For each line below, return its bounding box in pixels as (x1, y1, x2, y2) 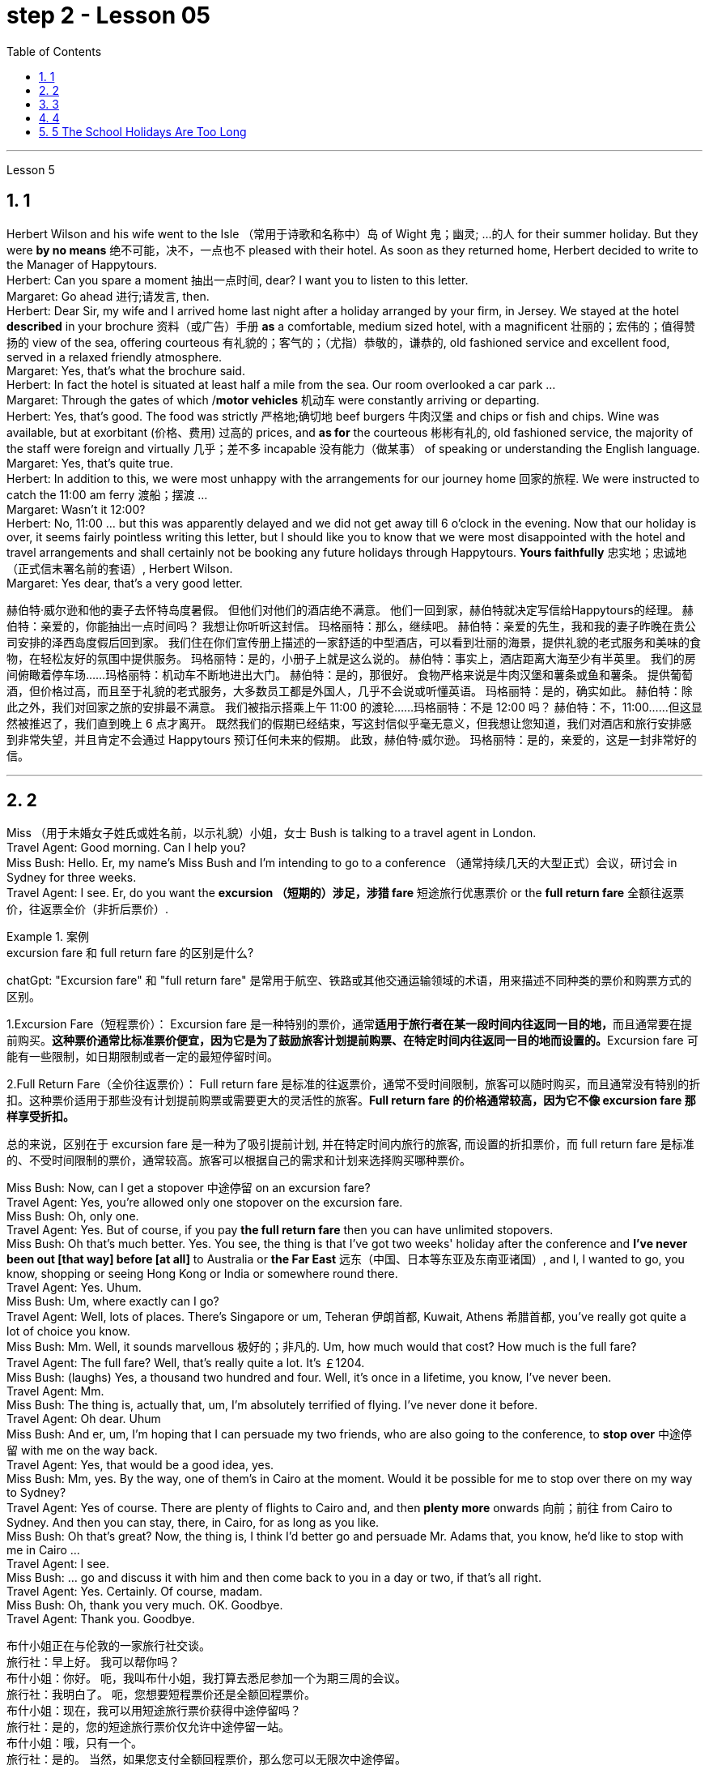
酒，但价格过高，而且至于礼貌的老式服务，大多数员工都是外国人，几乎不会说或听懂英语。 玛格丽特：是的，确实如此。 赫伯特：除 (6, 683, 693, 698)
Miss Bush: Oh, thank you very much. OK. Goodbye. (6, 1598, 283, 1613)
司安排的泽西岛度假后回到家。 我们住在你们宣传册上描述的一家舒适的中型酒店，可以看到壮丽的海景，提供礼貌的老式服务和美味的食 (6, 635, 701, 649)
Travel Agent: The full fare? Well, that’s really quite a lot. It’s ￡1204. (6, 1356, 365, 1370)
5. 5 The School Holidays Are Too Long (39, 124, 247, 139)
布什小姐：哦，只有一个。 (6, 1736, 142, 1750)
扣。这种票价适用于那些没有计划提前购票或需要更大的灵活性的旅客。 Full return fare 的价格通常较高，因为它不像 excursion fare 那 (6, 1093, 696, 1108)
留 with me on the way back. (6, 1443, 158, 1458)
